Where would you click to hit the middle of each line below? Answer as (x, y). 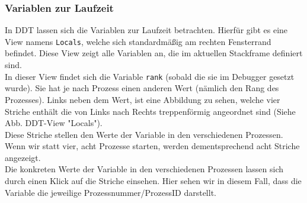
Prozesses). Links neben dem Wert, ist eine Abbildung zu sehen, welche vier (143, 99)
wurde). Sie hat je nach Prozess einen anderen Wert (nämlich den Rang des (142, 88)
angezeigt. (23, 157)
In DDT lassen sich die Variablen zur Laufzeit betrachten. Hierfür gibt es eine (146, 30)
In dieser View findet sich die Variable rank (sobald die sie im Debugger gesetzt (150, 76)
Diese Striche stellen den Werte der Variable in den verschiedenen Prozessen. (144, 134)
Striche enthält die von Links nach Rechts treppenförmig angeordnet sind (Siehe (150, 111)
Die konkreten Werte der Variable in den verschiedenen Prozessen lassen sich (144, 169)
